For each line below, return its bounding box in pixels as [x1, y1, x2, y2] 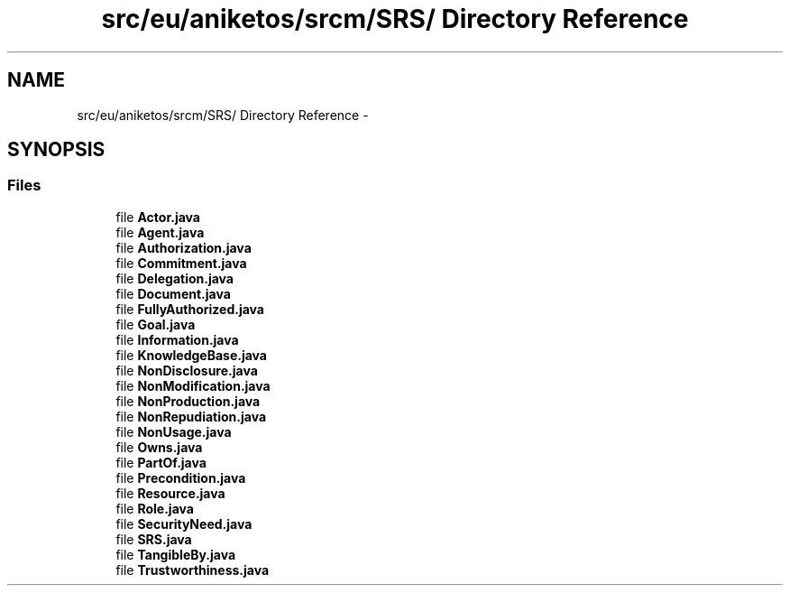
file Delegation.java [115, 270, 234, 286]
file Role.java [115, 500, 194, 516]
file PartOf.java [115, 454, 207, 470]
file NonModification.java [115, 377, 271, 394]
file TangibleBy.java [115, 546, 236, 562]
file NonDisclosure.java [115, 362, 258, 378]
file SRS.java [115, 531, 192, 547]
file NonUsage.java [115, 423, 232, 440]
